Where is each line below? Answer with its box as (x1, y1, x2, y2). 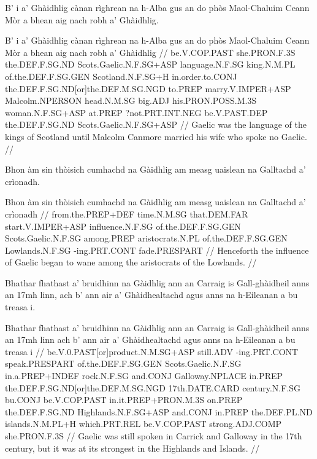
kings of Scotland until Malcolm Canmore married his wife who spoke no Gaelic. (5, 130, 307, 143)
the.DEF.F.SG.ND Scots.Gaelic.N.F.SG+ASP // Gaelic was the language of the (5, 118, 307, 131)
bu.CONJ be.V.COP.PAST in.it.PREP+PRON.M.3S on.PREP (5, 393, 243, 406)
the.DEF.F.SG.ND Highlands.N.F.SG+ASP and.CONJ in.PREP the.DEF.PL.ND (5, 405, 313, 418)
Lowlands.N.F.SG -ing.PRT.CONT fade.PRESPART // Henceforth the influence (5, 243, 309, 256)
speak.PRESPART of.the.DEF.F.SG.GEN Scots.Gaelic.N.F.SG (5, 357, 242, 370)
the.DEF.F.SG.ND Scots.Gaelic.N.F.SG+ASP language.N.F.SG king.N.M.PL (5, 58, 296, 71)
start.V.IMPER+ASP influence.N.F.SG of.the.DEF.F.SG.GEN (5, 219, 241, 232)
